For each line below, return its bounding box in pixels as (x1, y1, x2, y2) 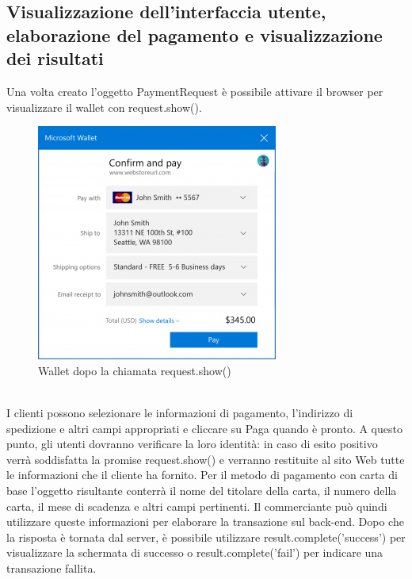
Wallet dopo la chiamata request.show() (38, 362, 231, 378)
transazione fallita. (6, 559, 97, 576)
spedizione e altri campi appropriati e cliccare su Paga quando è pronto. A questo (6, 420, 402, 436)
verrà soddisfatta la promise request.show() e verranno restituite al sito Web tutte (6, 451, 405, 467)
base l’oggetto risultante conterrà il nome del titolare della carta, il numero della (6, 481, 397, 498)
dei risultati (6, 46, 104, 71)
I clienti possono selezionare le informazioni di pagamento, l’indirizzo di (6, 404, 353, 420)
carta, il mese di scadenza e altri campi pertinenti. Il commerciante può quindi (6, 497, 387, 514)
